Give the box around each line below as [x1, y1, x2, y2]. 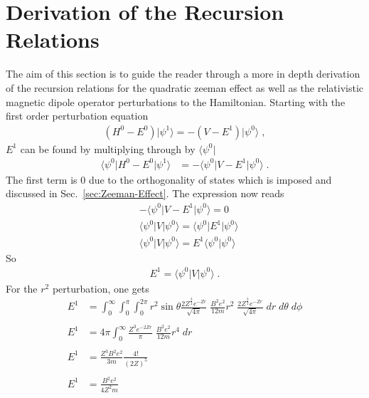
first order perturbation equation [6, 108, 149, 123]
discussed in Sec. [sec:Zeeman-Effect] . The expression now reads [6, 186, 284, 201]
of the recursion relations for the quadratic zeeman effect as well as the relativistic [6, 80, 364, 95]
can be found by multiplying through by [20, 141, 196, 156]
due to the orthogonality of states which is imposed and [88, 172, 332, 187]
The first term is [6, 172, 77, 187]
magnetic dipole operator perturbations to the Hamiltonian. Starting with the [6, 94, 346, 109]
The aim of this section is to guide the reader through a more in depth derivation [6, 66, 360, 81]
